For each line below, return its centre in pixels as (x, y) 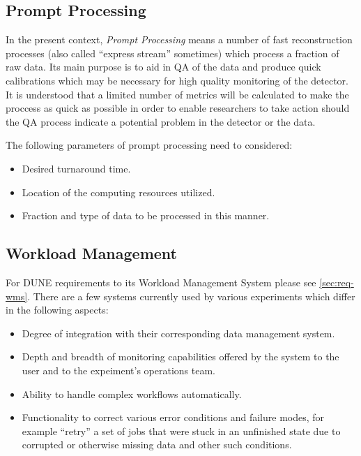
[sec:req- (337, 282)
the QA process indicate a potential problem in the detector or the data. (161, 121)
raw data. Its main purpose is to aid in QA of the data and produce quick (163, 67)
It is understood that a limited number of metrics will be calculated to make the (177, 94)
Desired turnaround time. (76, 168)
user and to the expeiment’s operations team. (118, 370)
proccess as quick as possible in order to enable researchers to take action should (178, 108)
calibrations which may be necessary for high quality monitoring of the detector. (177, 80)
